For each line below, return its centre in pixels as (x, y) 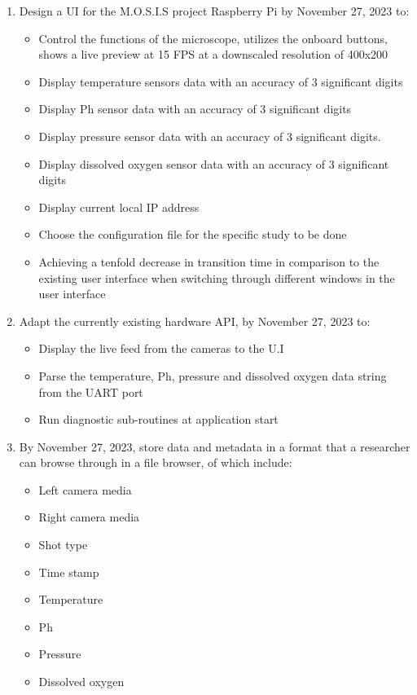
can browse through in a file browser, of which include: (156, 462)
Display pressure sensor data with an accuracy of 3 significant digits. (210, 136)
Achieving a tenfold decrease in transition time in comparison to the (209, 261)
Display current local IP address (119, 207)
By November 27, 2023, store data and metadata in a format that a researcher (215, 446)
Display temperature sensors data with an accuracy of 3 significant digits (221, 81)
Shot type (63, 545)
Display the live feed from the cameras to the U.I (161, 348)
